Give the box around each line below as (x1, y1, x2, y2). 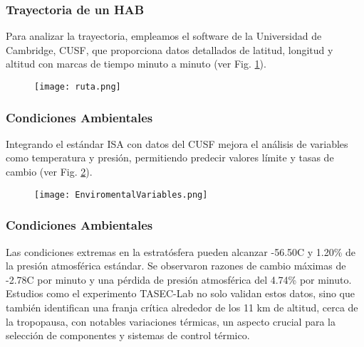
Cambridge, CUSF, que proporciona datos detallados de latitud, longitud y (6, 42, 333, 57)
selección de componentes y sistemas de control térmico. (6, 328, 250, 343)
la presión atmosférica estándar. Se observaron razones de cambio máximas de (6, 258, 346, 273)
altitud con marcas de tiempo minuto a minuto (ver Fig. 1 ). (6, 56, 266, 71)
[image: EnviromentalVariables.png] (34, 189, 208, 200)
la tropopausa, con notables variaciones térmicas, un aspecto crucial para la (6, 314, 336, 329)
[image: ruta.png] (34, 82, 121, 92)
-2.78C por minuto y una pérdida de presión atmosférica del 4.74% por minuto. (6, 272, 352, 287)
